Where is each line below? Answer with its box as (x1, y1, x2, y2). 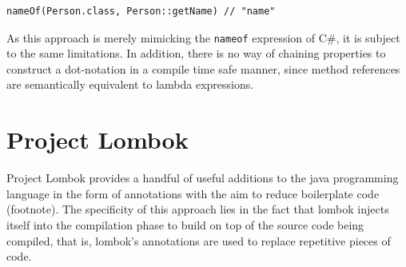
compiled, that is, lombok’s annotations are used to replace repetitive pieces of (6, 232, 391, 249)
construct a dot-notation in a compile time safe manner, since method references (6, 60, 400, 77)
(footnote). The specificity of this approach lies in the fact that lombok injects (6, 201, 389, 217)
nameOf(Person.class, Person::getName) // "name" (6, 6, 276, 17)
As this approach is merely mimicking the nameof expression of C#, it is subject (6, 29, 400, 46)
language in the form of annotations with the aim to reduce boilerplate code (6, 185, 380, 201)
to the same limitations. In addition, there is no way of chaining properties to (6, 45, 386, 62)
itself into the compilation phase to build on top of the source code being (6, 216, 364, 233)
